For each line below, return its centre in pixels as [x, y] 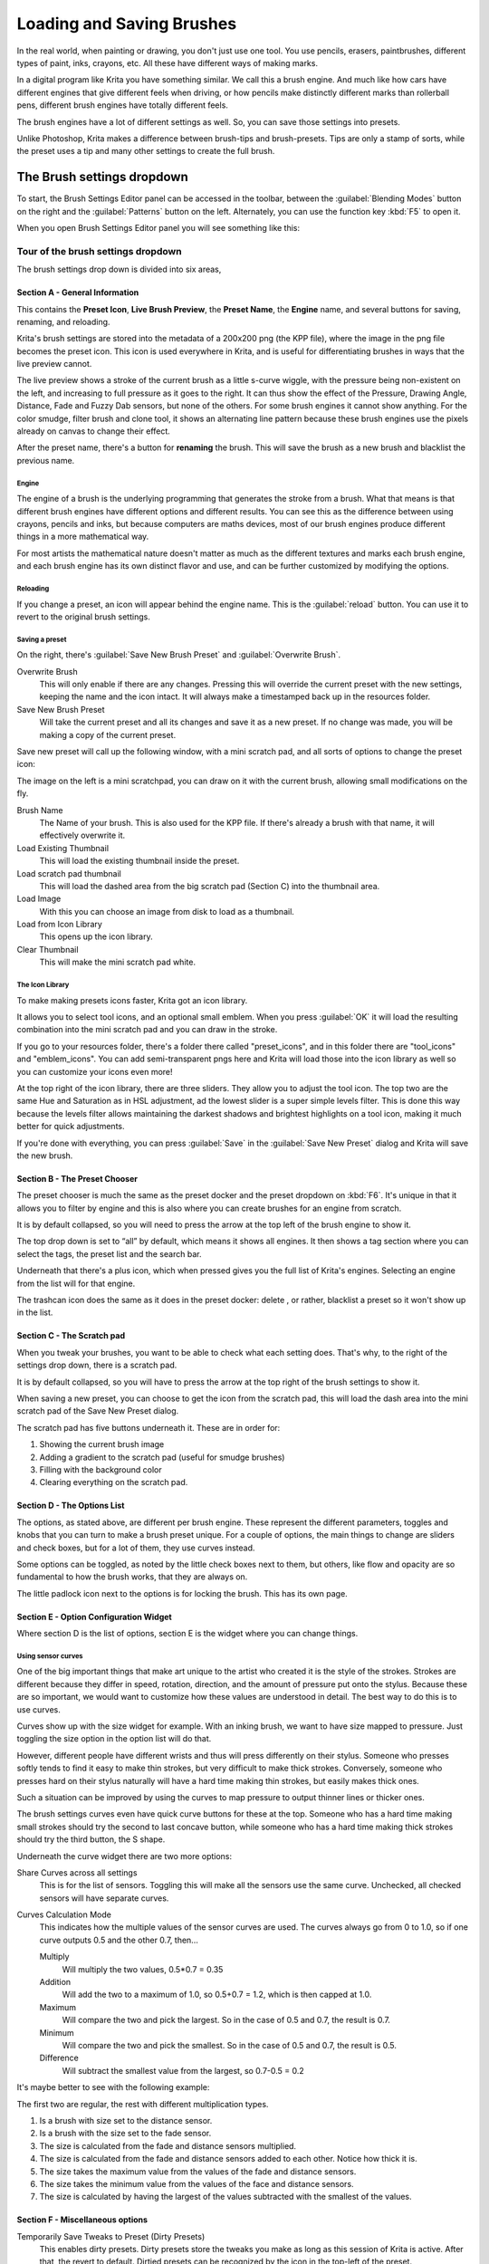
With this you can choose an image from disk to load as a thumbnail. [167, 911]
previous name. [46, 460]
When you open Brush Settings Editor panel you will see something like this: [158, 227]
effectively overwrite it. [82, 835]
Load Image [39, 899]
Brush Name [40, 810]
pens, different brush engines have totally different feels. [122, 105]
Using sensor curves [50, 1656]
